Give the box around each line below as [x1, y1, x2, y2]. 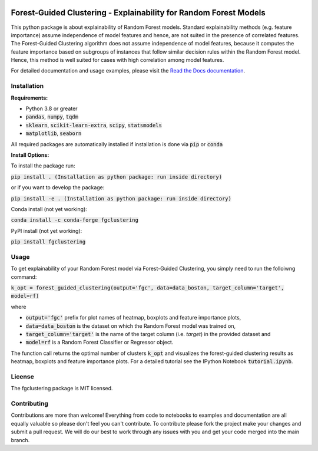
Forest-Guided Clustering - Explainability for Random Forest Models [11, 8, 266, 18]
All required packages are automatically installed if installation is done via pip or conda [11, 140, 223, 147]
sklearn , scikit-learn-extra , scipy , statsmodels [25, 121, 162, 129]
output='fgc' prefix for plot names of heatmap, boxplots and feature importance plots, [25, 314, 241, 321]
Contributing [11, 400, 48, 408]
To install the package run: [11, 162, 76, 169]
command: [11, 273, 37, 280]
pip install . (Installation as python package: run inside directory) [11, 173, 223, 180]
